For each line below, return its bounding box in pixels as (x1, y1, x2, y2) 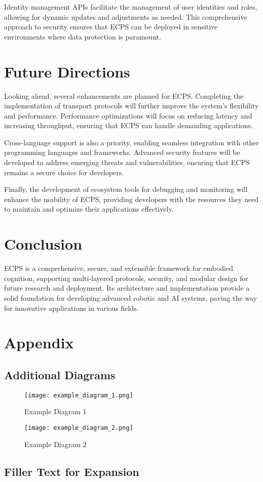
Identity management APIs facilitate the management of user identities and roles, (4, 2, 257, 12)
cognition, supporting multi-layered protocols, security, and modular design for (4, 272, 248, 283)
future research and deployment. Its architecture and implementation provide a (4, 283, 250, 293)
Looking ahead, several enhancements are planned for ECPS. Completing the (4, 90, 244, 101)
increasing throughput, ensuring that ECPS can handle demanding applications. (4, 120, 253, 131)
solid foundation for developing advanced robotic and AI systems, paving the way (4, 292, 257, 303)
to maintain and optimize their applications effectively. (4, 204, 174, 214)
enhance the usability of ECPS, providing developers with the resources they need (4, 193, 259, 204)
